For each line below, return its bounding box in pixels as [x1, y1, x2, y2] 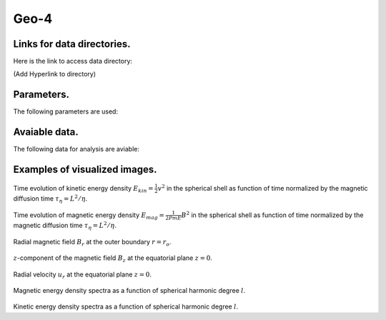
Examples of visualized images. [13, 164, 157, 176]
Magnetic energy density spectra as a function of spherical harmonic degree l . [13, 286, 246, 295]
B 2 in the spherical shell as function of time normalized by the [181, 210, 364, 219]
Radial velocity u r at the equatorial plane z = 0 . [13, 270, 152, 280]
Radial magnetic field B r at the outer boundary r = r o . [13, 237, 172, 248]
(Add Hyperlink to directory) [13, 70, 96, 79]
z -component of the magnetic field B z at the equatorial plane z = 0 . [13, 254, 212, 264]
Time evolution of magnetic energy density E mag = [13, 211, 164, 221]
